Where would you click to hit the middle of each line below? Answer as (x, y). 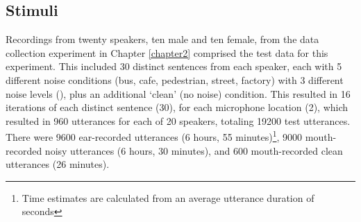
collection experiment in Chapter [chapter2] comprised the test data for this (167, 52)
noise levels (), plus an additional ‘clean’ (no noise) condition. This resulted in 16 (178, 93)
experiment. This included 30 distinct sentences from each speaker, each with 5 (174, 66)
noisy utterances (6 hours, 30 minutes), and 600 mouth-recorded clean (194, 150)
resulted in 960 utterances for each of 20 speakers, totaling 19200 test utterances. (178, 120)
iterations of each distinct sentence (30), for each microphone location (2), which (177, 107)
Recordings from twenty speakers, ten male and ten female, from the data (162, 39)
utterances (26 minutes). (58, 164)
